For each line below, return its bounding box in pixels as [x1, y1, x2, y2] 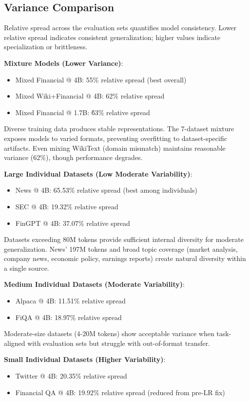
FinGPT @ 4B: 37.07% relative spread [15, 218, 130, 228]
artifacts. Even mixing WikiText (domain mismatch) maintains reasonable [4, 142, 226, 153]
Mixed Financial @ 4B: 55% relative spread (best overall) [15, 74, 187, 84]
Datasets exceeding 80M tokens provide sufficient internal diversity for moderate [4, 234, 244, 244]
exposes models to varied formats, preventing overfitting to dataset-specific [4, 133, 227, 143]
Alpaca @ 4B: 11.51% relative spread [15, 296, 126, 306]
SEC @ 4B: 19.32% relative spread [15, 201, 118, 211]
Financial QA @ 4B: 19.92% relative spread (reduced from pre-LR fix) [15, 387, 225, 397]
